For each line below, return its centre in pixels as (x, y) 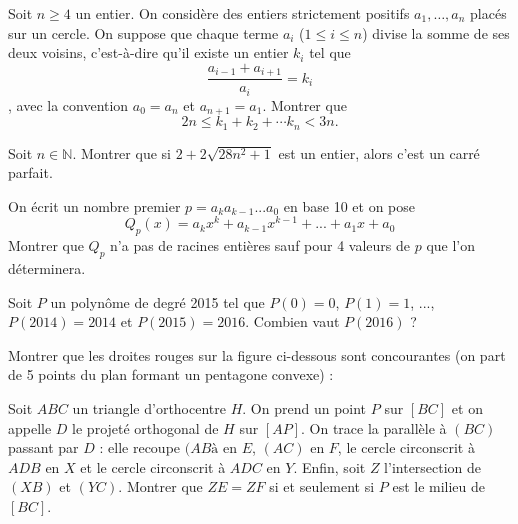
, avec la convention (68, 104)
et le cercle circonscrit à (153, 466)
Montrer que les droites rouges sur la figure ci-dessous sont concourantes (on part (257, 354)
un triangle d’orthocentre (149, 408)
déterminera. (47, 268)
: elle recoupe (140, 447)
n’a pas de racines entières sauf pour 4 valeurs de (260, 245)
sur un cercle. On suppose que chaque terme (143, 32)
